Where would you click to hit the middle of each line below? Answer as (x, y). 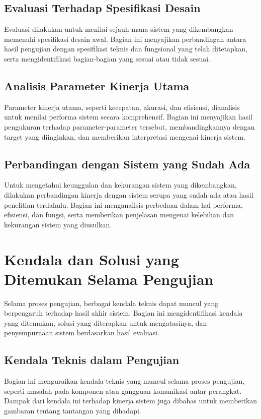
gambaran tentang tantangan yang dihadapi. (73, 410)
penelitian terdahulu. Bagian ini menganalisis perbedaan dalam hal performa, (123, 204)
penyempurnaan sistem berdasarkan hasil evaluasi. (82, 333)
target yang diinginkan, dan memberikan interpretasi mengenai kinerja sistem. (125, 136)
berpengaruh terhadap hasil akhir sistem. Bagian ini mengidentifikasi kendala (123, 313)
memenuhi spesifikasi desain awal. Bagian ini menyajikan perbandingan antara (125, 39)
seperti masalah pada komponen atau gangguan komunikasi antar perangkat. (123, 391)
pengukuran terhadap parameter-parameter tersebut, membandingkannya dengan (129, 126)
